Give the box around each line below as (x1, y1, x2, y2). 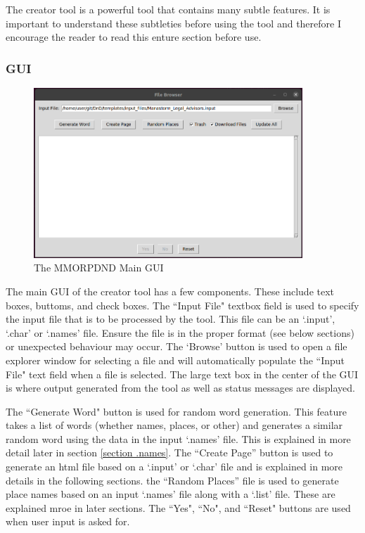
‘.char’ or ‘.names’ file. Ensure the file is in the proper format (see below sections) (6, 325, 354, 340)
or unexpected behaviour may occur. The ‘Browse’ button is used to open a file (6, 339, 347, 354)
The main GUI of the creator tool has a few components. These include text (6, 283, 335, 298)
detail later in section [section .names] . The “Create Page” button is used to (6, 445, 333, 460)
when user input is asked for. (6, 514, 130, 529)
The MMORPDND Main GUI (34, 260, 164, 275)
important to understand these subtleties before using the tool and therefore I (6, 15, 341, 30)
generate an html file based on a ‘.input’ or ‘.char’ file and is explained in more (6, 459, 343, 474)
